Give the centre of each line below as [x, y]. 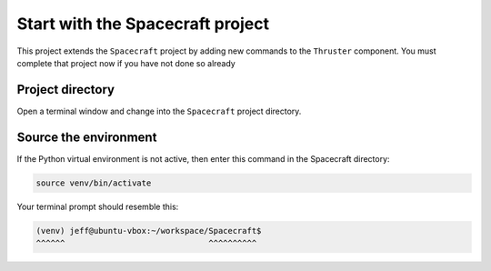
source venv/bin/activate [94, 183]
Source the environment [87, 137]
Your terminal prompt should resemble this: [98, 206]
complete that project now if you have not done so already [126, 63]
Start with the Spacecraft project [143, 24]
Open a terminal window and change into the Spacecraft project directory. [159, 111]
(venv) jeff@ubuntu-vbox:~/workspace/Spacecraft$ [149, 231]
